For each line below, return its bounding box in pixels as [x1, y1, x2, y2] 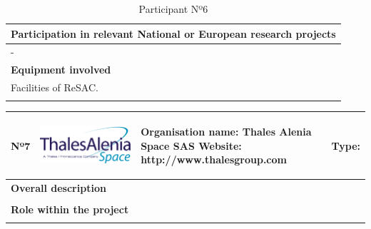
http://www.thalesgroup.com [141, 152, 287, 167]
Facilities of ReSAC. [11, 80, 98, 95]
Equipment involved [11, 62, 111, 77]
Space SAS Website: [141, 138, 242, 153]
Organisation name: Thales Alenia [141, 123, 312, 138]
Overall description [11, 180, 106, 195]
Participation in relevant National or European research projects [11, 26, 336, 41]
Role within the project [11, 202, 129, 217]
